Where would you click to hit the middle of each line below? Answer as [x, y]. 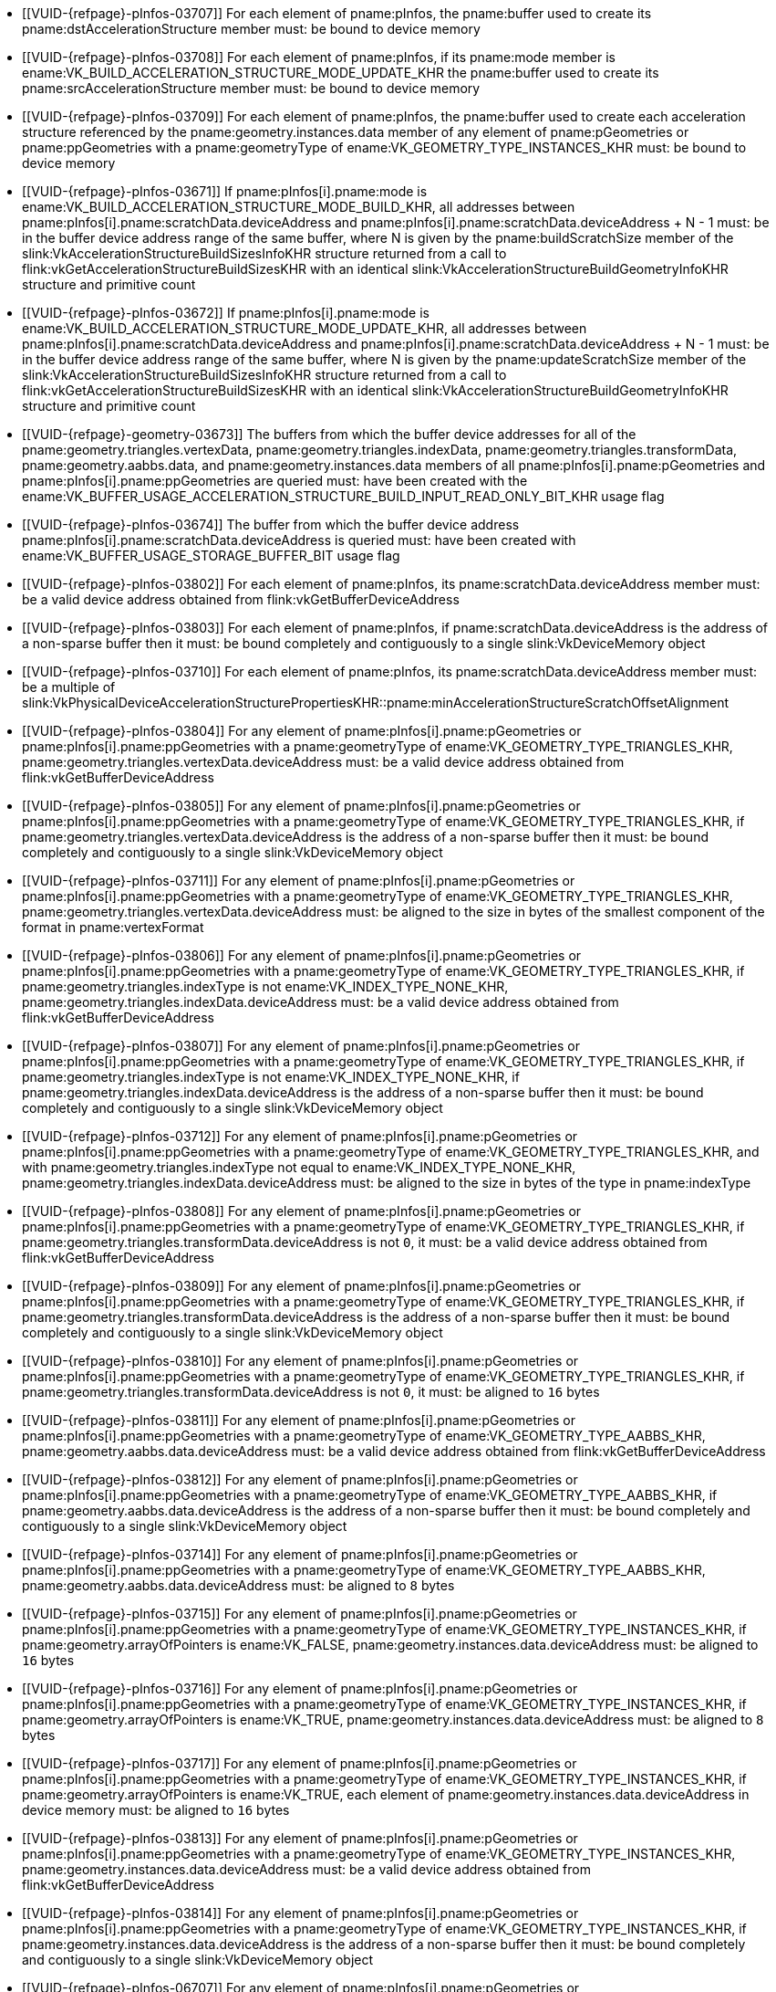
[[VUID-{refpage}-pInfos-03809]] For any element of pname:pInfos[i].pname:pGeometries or [302, 1286]
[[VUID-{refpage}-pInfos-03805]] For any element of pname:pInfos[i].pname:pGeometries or [301, 806]
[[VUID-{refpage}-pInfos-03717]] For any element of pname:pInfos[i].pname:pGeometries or [300, 1763]
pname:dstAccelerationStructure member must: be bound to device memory [251, 29]
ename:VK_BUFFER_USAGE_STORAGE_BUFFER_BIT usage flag [211, 556]
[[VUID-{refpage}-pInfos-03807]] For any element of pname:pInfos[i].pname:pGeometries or [301, 1046]
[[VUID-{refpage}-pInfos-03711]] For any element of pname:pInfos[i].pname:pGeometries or [299, 881]
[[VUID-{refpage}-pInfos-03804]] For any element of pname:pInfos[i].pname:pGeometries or [302, 731]
